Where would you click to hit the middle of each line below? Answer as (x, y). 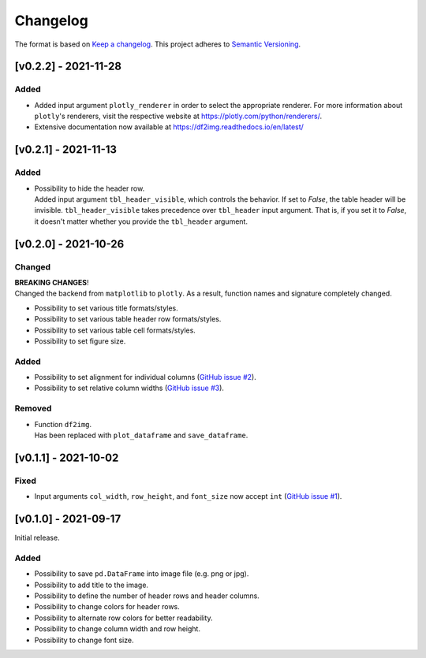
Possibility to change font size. (84, 640)
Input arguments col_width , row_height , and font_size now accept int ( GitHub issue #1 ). (188, 496)
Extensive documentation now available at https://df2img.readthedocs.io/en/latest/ (169, 127)
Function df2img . (63, 424)
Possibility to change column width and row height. (118, 629)
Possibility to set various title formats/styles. (106, 308)
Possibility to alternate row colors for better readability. (123, 618)
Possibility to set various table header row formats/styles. (128, 319)
